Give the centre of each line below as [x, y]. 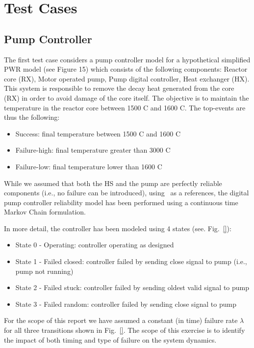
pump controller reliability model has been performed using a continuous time [121, 202]
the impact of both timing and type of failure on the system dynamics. [110, 339]
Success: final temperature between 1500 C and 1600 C [98, 133]
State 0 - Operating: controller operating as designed [95, 245]
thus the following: [32, 117]
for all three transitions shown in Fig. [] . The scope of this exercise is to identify [125, 330]
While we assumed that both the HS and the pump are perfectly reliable [113, 183]
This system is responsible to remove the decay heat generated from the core [119, 88]
